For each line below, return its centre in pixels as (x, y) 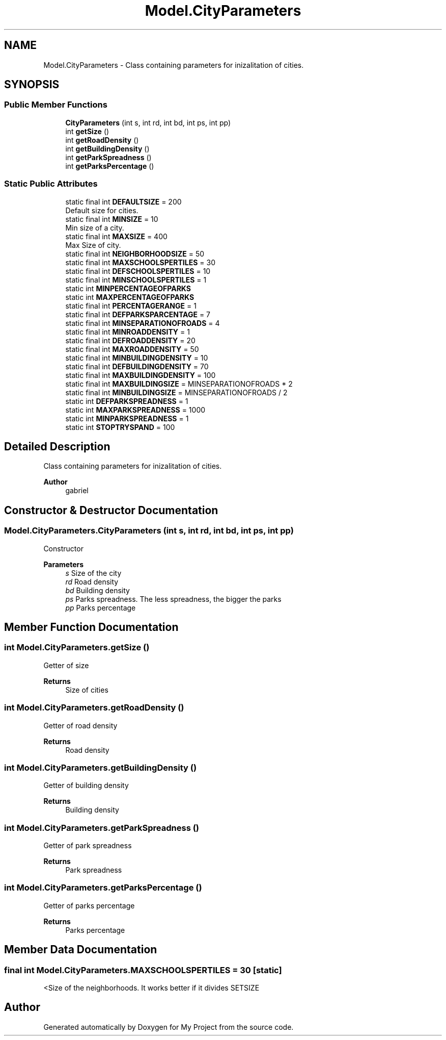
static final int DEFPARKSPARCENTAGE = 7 (138, 314)
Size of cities (87, 690)
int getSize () (87, 131)
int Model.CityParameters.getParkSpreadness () (102, 828)
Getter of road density (80, 725)
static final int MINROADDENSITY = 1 (128, 332)
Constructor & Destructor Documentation (111, 510)
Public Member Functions (56, 105)
